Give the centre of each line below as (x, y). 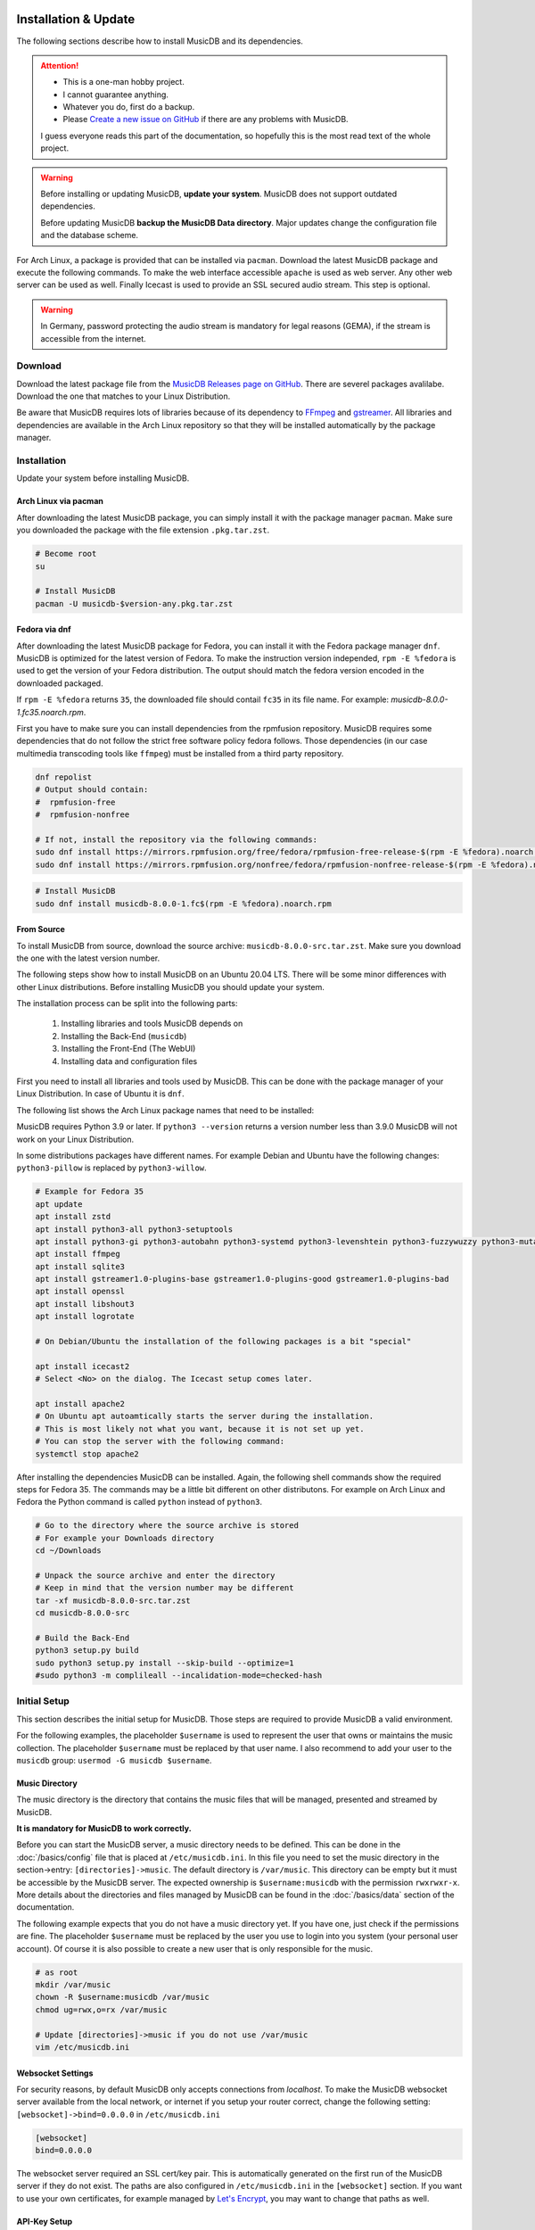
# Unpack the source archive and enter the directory (155, 1575)
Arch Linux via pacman (60, 501)
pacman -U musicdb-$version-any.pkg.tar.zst (134, 603)
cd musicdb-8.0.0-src (82, 1613)
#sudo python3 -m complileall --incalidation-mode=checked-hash (179, 1675)
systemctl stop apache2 (87, 1454)
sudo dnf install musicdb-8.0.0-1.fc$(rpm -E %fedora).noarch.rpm (183, 904)
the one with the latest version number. (88, 958)
